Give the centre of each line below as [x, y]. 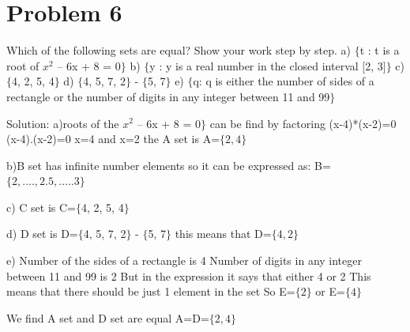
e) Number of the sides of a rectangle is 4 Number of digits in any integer [184, 260]
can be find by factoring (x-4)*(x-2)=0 [303, 123]
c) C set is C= [41, 207]
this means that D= [223, 234]
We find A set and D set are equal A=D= [108, 317]
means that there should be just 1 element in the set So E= [151, 291]
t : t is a [380, 50]
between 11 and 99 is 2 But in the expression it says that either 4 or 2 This [189, 275]
